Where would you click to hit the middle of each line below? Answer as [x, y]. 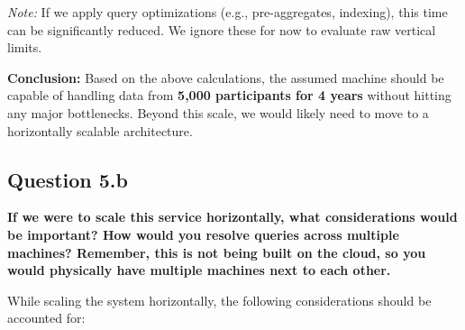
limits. [25, 47]
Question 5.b [68, 179]
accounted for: [46, 318]
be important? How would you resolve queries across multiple [203, 234]
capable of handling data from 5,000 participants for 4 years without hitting [229, 95]
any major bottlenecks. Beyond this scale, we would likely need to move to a [218, 112]
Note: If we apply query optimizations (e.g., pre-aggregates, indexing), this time [228, 12]
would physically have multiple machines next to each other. [199, 270]
